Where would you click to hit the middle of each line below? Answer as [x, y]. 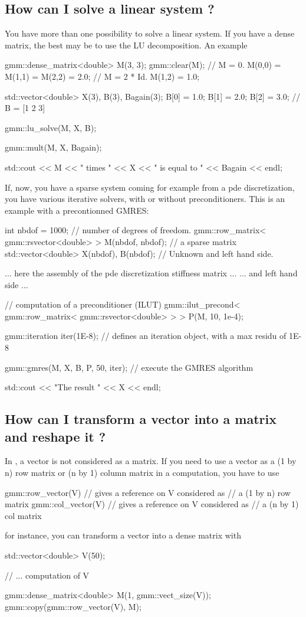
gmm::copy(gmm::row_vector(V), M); [73, 606]
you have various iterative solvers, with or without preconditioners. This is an [145, 199]
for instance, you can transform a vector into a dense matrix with [123, 535]
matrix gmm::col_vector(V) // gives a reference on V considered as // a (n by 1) [152, 504]
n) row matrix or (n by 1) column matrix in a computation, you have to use [142, 473]
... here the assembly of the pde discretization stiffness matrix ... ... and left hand [151, 273]
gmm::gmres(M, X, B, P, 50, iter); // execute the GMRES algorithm [129, 367]
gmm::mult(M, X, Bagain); [53, 147]
